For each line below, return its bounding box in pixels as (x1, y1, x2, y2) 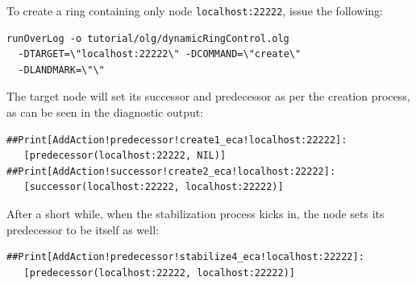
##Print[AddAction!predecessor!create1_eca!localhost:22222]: (6, 134, 347, 146)
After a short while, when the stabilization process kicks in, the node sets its (6, 205, 385, 221)
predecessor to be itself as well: (6, 221, 159, 237)
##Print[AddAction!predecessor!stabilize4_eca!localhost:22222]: (6, 251, 364, 263)
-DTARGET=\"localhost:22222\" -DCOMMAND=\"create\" (18, 48, 302, 60)
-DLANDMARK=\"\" (18, 64, 105, 76)
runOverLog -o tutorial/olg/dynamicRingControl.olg (6, 32, 289, 44)
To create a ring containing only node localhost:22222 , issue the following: (6, 2, 383, 19)
